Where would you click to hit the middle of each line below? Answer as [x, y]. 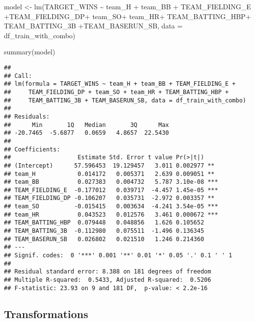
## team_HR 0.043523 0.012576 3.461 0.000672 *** [111, 214]
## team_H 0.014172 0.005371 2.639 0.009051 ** [109, 174]
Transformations [46, 313]
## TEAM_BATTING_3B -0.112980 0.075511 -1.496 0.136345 [104, 231]
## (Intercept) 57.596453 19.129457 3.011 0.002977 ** [109, 165]
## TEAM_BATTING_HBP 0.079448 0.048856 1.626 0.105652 [104, 223]
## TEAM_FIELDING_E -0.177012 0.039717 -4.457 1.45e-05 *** [111, 190]
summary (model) [30, 52]
